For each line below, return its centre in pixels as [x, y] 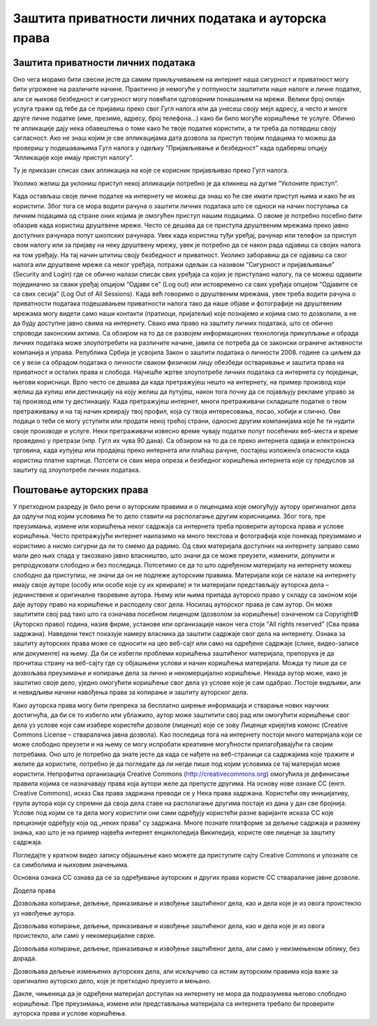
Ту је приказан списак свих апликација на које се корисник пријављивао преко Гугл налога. [151, 171]
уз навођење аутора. [44, 913]
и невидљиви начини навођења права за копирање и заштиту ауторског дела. [131, 693]
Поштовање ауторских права [81, 490]
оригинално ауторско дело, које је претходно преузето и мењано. [112, 981]
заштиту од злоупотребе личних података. [77, 470]
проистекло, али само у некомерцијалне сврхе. [84, 936]
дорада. [25, 958]
